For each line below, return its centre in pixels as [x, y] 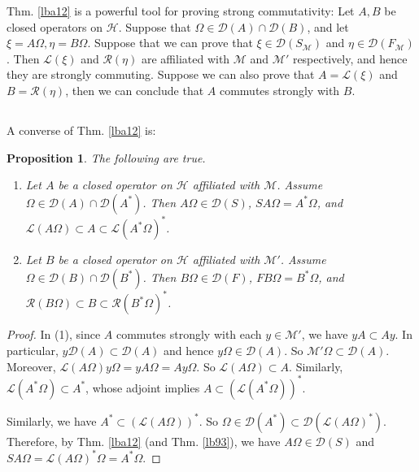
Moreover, [31, 366]
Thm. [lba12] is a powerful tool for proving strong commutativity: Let [181, 11]
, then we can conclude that [135, 90]
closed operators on [55, 26]
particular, [33, 350]
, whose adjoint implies [143, 387]
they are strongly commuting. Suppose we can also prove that [161, 74]
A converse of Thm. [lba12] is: [81, 130]
